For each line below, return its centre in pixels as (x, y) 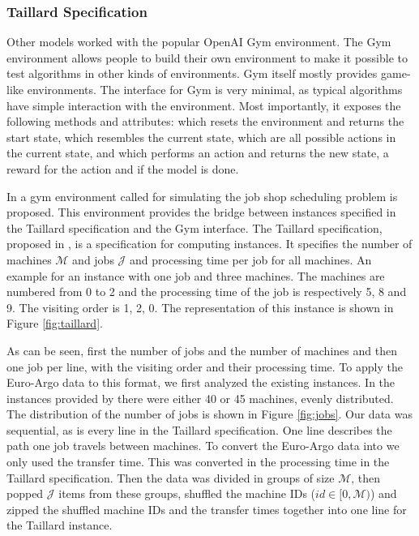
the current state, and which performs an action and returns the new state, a (198, 153)
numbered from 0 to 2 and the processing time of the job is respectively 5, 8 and (207, 292)
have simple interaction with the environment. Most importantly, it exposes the (204, 105)
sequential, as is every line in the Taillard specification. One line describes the (199, 429)
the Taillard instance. (60, 525)
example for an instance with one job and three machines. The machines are (196, 275)
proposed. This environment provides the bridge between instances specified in (201, 212)
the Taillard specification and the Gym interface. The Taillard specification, (195, 227)
